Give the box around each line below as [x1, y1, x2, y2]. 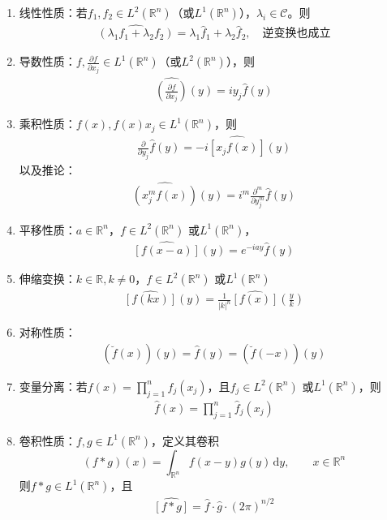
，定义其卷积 [151, 432, 220, 449]
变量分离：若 [19, 377, 88, 394]
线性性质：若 [19, 4, 88, 20]
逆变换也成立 [262, 28, 331, 40]
